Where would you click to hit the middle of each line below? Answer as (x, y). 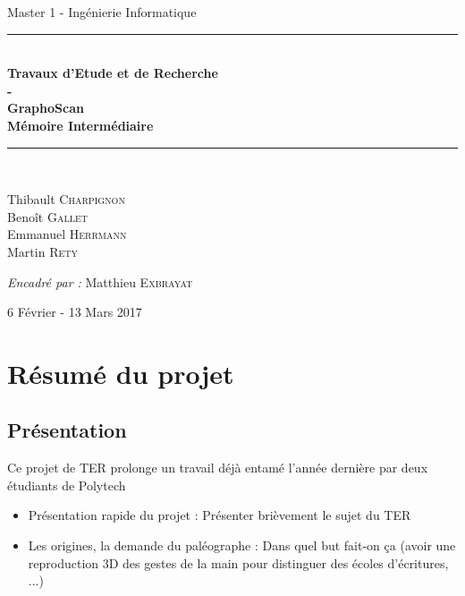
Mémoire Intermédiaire (80, 125)
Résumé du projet (121, 373)
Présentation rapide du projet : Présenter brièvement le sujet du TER (220, 515)
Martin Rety (42, 251)
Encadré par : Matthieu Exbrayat (100, 281)
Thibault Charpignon (66, 199)
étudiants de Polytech (67, 485)
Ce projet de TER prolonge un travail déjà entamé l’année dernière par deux (218, 468)
